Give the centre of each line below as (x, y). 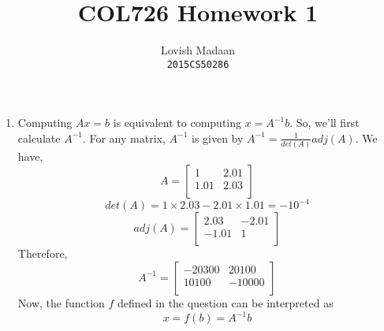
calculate (39, 138)
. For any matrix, (124, 138)
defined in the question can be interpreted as (226, 302)
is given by (217, 138)
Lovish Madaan (198, 50)
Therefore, (43, 253)
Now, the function (61, 302)
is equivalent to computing (177, 123)
